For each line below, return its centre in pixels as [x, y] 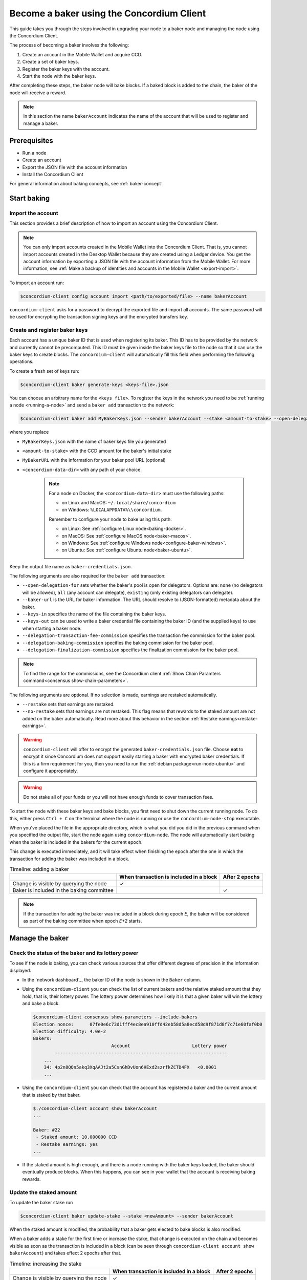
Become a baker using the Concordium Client [108, 13]
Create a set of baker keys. [51, 62]
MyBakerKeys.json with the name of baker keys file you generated [94, 441]
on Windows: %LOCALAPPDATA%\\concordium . [112, 510]
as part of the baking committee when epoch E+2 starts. [83, 921]
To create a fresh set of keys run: [44, 371]
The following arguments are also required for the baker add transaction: [87, 576]
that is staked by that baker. [51, 1095]
